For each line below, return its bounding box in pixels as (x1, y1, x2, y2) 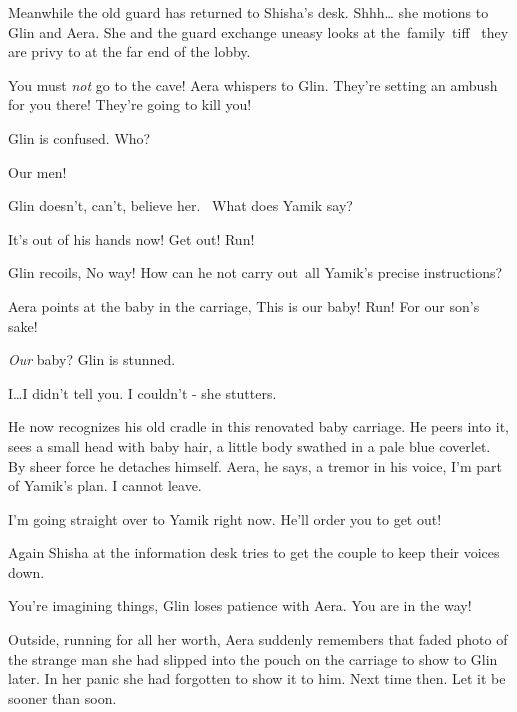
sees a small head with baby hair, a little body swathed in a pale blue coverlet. (8, 435, 491, 456)
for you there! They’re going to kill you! (8, 94, 252, 115)
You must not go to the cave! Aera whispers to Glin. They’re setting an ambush (8, 74, 498, 95)
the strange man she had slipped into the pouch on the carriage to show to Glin (8, 648, 498, 669)
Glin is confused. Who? (8, 127, 151, 148)
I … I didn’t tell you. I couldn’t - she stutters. (8, 382, 277, 403)
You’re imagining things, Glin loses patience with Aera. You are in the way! (8, 595, 472, 616)
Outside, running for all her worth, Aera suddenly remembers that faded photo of (8, 629, 508, 650)
